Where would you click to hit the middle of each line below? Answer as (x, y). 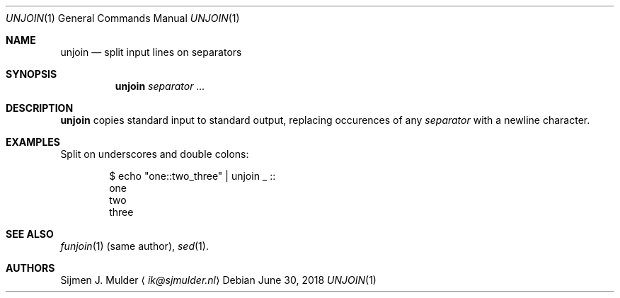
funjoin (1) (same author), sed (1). (134, 246)
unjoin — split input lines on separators (151, 52)
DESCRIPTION (40, 108)
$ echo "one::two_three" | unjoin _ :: (193, 176)
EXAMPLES (33, 142)
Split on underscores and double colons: (155, 154)
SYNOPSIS (31, 74)
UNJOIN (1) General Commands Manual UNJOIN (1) (123, 18)
